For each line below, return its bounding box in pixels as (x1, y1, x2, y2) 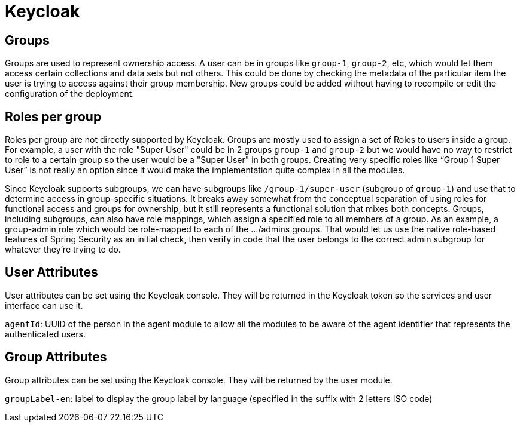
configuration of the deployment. (5, 88, 135, 99)
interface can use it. (5, 300, 83, 311)
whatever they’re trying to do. (5, 244, 121, 255)
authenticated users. (5, 328, 86, 339)
